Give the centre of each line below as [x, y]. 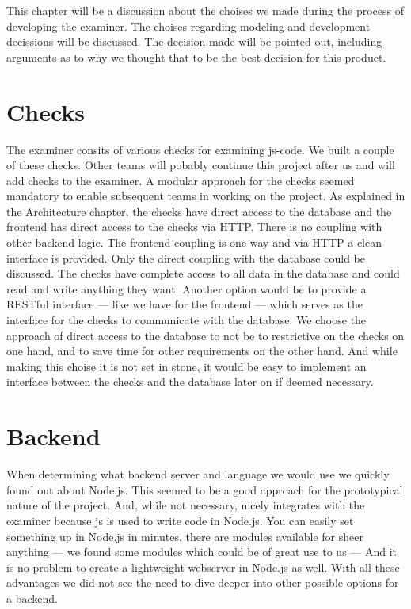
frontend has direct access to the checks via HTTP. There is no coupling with [194, 227]
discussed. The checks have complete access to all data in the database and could [203, 273]
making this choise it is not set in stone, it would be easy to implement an [186, 366]
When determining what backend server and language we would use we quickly [198, 474]
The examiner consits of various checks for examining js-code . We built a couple [200, 149]
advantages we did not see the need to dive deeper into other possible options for [203, 583]
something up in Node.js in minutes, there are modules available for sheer [185, 536]
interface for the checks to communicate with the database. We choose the [186, 320]
